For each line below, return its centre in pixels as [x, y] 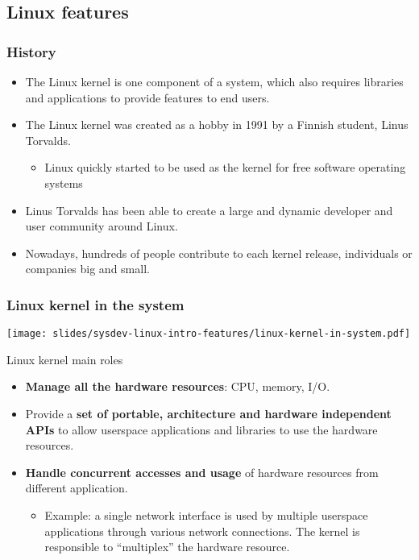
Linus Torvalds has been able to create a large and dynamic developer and [209, 210]
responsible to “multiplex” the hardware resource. [167, 547]
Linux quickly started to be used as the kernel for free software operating [225, 167]
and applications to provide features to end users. [147, 97]
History [31, 51]
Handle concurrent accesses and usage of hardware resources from [202, 472]
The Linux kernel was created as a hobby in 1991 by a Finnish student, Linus [217, 124]
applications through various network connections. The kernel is [202, 531]
